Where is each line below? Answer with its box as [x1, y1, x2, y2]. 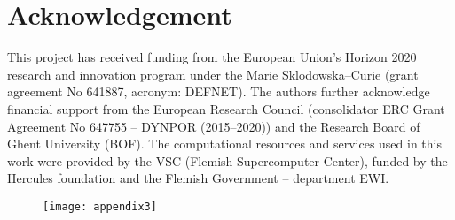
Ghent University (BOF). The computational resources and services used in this [7, 134, 442, 153]
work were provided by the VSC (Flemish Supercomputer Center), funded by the [7, 151, 448, 170]
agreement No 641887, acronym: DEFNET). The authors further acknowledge [7, 82, 430, 101]
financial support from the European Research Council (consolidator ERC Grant [7, 99, 445, 118]
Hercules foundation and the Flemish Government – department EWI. [7, 169, 389, 187]
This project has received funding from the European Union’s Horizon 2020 [7, 48, 417, 66]
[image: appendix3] [43, 200, 157, 213]
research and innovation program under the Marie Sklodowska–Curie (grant [7, 64, 419, 83]
